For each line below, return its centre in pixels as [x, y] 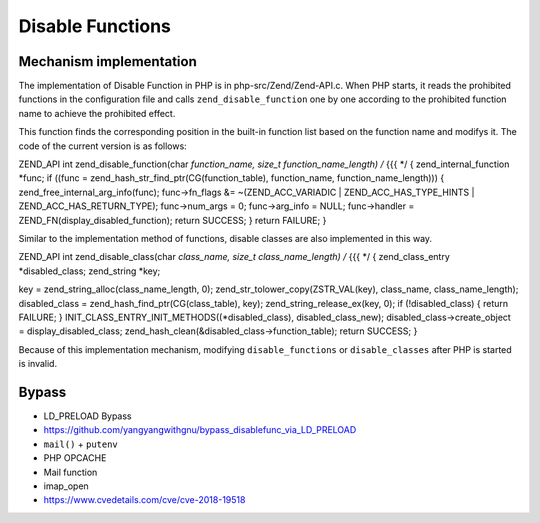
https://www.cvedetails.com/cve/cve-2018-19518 [144, 500]
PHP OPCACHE [75, 458]
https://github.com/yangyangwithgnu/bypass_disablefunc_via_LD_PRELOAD [200, 430]
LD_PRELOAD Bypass [87, 416]
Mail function [70, 472]
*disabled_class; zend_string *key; [89, 271]
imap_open [66, 486]
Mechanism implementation [107, 61]
